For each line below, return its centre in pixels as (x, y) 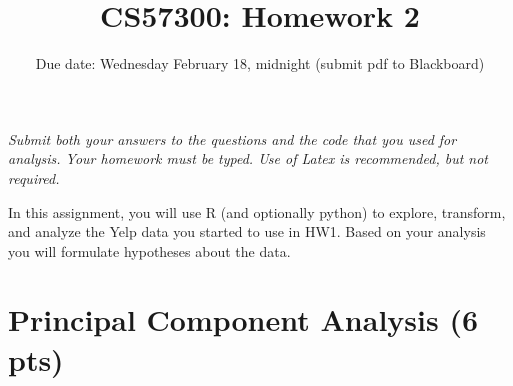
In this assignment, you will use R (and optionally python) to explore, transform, (257, 211)
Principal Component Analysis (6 (243, 319)
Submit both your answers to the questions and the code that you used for (232, 138)
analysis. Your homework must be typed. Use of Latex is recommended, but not (248, 158)
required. (34, 177)
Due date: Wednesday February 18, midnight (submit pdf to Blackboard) (260, 63)
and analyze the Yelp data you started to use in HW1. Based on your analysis (247, 231)
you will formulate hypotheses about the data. (149, 250)
